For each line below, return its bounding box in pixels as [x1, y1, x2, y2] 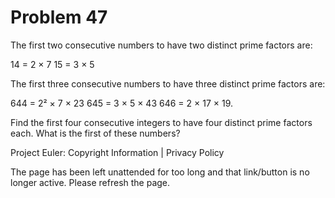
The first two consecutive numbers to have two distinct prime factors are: [10, 39, 313, 51]
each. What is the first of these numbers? [10, 127, 181, 139]
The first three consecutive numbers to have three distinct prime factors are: [10, 77, 326, 90]
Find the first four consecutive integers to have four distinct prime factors [10, 116, 313, 128]
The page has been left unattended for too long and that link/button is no [10, 166, 310, 178]
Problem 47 [10, 6, 108, 29]
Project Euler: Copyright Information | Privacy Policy [10, 146, 225, 158]
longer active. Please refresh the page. [10, 176, 171, 188]
